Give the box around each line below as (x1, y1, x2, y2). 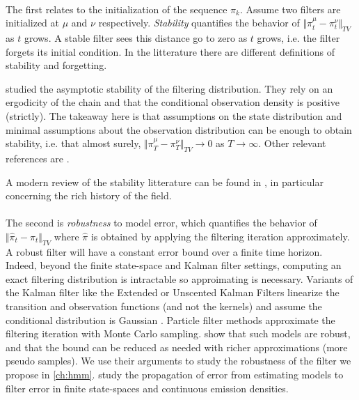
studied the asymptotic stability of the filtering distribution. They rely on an (6, 81, 333, 95)
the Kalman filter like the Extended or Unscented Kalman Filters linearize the (6, 285, 340, 300)
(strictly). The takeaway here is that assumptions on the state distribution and (6, 108, 342, 123)
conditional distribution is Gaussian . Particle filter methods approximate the (6, 312, 335, 327)
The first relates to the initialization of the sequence (6, 1, 228, 16)
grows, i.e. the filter (257, 30, 340, 45)
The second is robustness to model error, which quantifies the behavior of (6, 215, 317, 230)
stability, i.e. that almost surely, (6, 136, 141, 151)
